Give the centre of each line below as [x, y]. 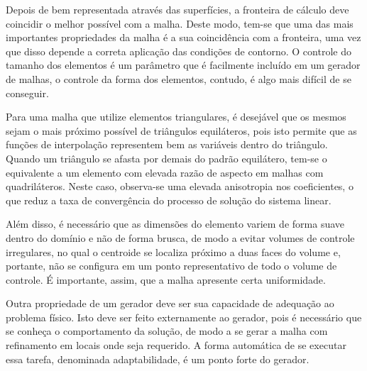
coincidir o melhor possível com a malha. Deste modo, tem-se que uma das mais [180, 23]
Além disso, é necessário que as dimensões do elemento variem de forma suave [175, 224]
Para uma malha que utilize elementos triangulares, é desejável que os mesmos [176, 117]
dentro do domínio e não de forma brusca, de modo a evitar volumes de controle [180, 237]
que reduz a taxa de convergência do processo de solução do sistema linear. [169, 200]
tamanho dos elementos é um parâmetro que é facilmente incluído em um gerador [183, 65]
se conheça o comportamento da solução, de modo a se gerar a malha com [167, 331]
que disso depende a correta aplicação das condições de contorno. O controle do [179, 51]
